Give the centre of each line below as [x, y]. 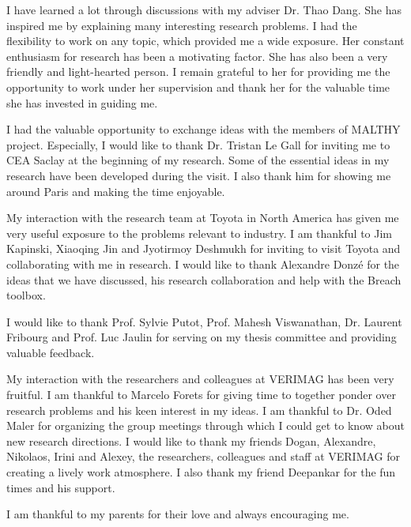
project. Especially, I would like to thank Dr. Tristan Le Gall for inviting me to [198, 144]
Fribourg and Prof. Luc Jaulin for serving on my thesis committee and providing [202, 337]
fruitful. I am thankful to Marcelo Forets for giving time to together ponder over [201, 395]
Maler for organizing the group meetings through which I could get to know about [205, 425]
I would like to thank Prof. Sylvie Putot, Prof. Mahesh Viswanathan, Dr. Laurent [204, 321]
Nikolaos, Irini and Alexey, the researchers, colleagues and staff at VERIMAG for [204, 456]
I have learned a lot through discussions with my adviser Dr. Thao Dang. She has [204, 9]
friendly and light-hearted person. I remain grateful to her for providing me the [198, 72]
